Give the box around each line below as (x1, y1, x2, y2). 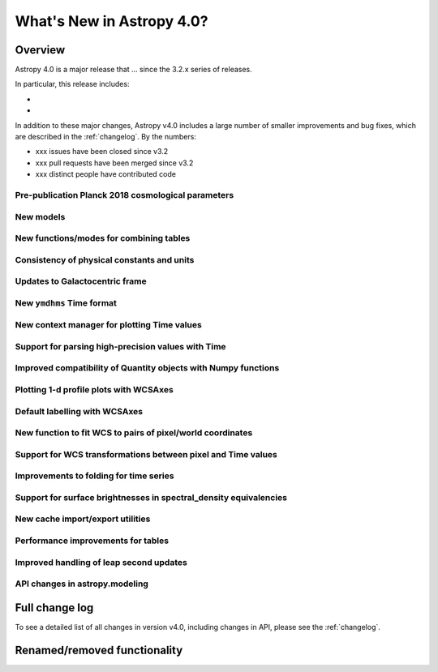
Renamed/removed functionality (15, 643, 183, 657)
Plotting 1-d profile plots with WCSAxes (15, 384, 174, 396)
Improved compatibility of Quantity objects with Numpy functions (15, 362, 280, 374)
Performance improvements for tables (15, 535, 170, 546)
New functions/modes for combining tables (15, 233, 191, 244)
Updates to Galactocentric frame (15, 276, 147, 287)
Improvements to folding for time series (15, 470, 174, 482)
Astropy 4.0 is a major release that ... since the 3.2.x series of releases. (15, 65, 253, 75)
